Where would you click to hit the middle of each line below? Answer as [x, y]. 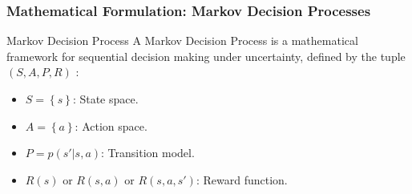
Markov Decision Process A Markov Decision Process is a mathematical [182, 40]
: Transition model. [148, 153]
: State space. [105, 99]
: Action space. [111, 125]
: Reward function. [242, 179]
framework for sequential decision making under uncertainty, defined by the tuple [206, 56]
